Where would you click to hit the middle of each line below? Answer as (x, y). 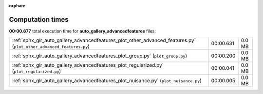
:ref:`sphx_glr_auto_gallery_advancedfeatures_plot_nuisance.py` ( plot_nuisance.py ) (107, 81)
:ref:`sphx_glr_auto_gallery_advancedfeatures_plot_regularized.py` (88, 65)
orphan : (17, 6)
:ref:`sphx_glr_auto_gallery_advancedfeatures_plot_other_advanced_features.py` (104, 40)
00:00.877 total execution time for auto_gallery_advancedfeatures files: (82, 31)
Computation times (39, 19)
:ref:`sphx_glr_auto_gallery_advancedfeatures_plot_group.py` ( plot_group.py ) (100, 56)
